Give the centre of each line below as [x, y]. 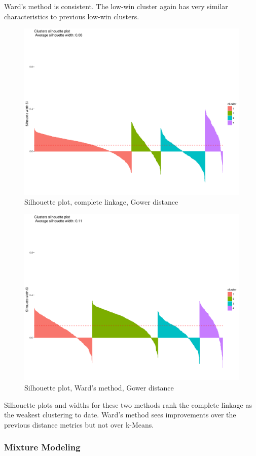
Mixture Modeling [42, 447]
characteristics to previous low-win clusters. [72, 16]
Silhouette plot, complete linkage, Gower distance [101, 202]
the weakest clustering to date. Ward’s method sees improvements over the [120, 415]
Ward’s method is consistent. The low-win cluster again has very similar [116, 6]
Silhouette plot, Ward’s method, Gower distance [99, 387]
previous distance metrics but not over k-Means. [79, 424]
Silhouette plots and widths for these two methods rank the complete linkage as [128, 404]
